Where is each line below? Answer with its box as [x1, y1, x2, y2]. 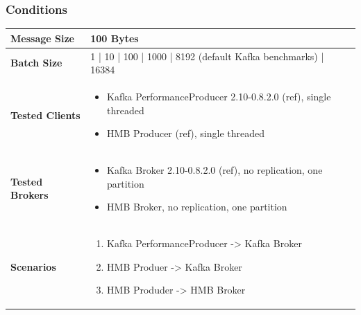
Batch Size [10, 55, 62, 70]
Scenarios [10, 259, 56, 273]
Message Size [10, 30, 74, 45]
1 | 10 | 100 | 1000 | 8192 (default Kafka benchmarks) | [90, 48, 324, 63]
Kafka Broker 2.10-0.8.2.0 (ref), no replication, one [107, 163, 323, 177]
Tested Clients [10, 107, 81, 122]
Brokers [10, 188, 49, 202]
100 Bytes [90, 30, 139, 45]
